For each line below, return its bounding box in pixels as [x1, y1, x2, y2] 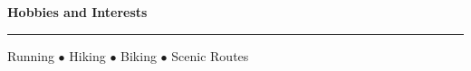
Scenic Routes [171, 46, 249, 65]
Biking [120, 46, 157, 65]
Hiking [69, 46, 106, 65]
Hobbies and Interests [7, 3, 148, 21]
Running [7, 46, 54, 65]
